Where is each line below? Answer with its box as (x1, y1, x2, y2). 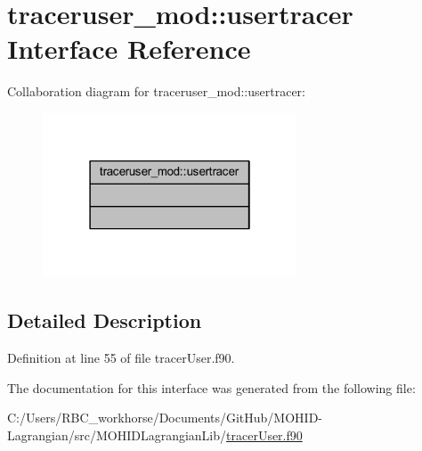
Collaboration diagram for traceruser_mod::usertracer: (7, 82, 305, 101)
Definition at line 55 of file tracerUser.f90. (7, 348, 235, 366)
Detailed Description (7, 307, 202, 334)
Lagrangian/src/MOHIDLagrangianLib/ (7, 425, 227, 444)
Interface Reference (7, 30, 251, 67)
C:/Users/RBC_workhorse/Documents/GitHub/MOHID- (7, 408, 323, 427)
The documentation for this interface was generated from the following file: (7, 378, 416, 397)
